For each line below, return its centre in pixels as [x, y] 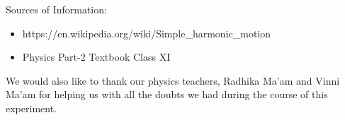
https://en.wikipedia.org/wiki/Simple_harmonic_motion [147, 33]
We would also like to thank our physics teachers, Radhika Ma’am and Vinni [173, 80]
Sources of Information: [56, 9]
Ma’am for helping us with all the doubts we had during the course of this [167, 94]
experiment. [31, 108]
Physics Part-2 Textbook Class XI [96, 57]
